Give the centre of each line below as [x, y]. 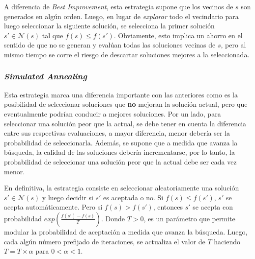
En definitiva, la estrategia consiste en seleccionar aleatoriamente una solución [122, 188]
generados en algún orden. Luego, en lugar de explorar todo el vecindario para [121, 16]
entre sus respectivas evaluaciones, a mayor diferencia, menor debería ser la [117, 133]
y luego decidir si [68, 197]
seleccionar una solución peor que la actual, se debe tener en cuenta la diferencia [125, 123]
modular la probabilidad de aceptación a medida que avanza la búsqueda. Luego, [126, 231]
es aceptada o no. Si [133, 197]
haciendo [227, 241]
